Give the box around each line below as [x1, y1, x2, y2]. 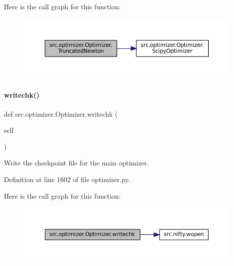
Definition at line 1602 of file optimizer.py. [4, 174, 130, 184]
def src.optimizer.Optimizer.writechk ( [4, 108, 118, 119]
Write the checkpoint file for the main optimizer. [4, 158, 149, 168]
